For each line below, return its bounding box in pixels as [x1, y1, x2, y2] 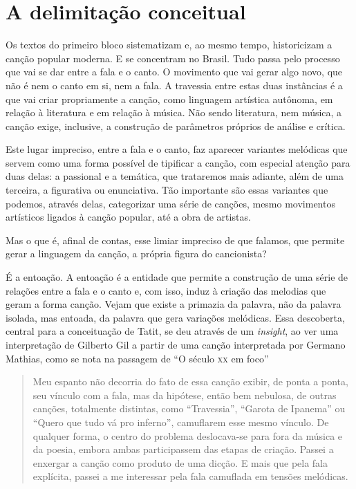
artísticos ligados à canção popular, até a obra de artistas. [6, 210, 251, 224]
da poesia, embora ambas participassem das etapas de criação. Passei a [32, 442, 334, 456]
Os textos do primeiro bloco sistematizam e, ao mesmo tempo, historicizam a [6, 37, 332, 52]
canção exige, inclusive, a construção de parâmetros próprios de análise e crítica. [6, 118, 346, 133]
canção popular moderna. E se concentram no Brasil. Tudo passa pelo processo [6, 50, 340, 65]
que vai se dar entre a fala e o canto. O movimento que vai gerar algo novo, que [6, 64, 343, 79]
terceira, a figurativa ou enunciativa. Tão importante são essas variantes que [6, 183, 328, 197]
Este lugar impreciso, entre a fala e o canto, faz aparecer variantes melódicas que [6, 142, 348, 156]
